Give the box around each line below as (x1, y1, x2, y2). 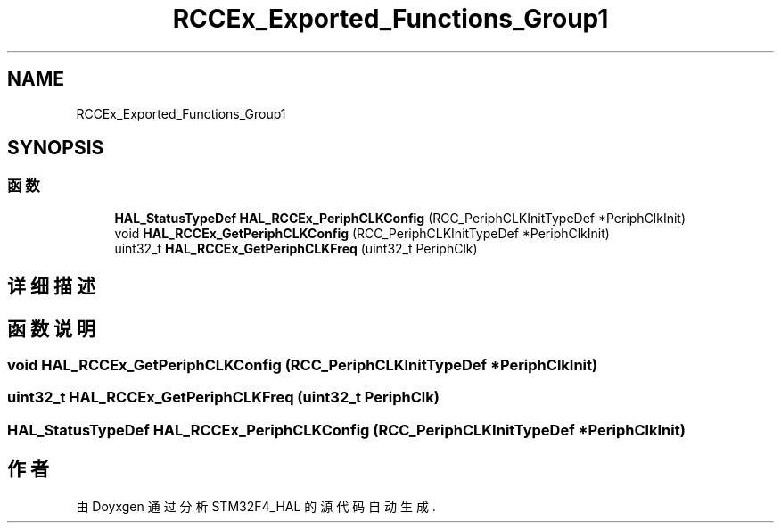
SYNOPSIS (7, 137, 104, 160)
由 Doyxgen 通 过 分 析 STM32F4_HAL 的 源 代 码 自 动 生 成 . (76, 498, 436, 514)
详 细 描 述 (7, 275, 95, 298)
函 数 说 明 (7, 317, 95, 340)
